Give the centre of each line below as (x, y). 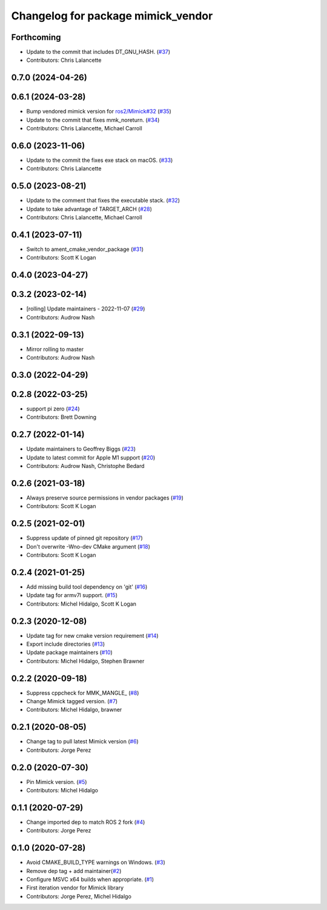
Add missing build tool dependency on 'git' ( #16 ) (87, 587)
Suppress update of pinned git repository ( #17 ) (85, 538)
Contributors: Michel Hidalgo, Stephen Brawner (85, 661)
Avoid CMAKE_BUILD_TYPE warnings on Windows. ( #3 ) (96, 862)
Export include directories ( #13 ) (66, 644)
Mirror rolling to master (55, 349)
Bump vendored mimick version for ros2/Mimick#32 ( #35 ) (99, 112)
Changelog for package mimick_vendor (112, 16)
